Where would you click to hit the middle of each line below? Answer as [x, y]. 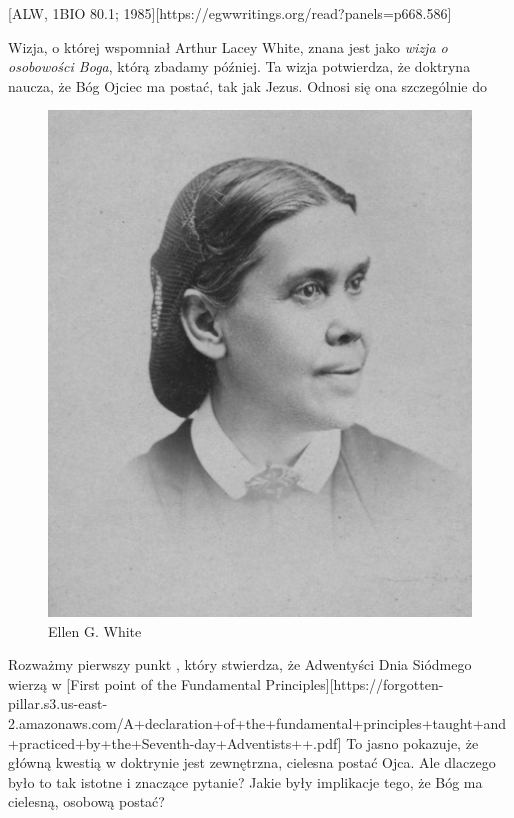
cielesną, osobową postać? [86, 801]
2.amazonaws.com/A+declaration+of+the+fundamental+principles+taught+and [257, 722]
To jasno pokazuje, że [412, 742]
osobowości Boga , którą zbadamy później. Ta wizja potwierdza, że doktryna [239, 66]
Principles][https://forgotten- [354, 683]
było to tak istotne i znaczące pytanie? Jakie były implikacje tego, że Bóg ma [245, 781]
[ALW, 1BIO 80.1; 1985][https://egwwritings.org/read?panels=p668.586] [230, 13]
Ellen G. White [95, 630]
